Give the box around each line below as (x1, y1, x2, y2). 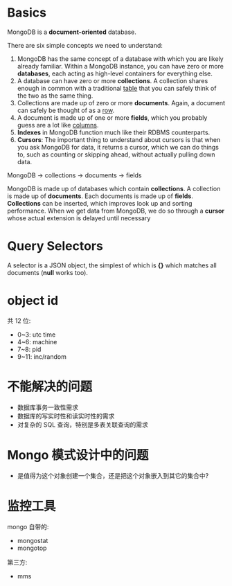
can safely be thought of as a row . (17, 106, 115, 114)
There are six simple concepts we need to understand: (7, 41, 163, 49)
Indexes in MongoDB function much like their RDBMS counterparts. (17, 128, 211, 136)
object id (7, 293, 59, 309)
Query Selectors (7, 238, 104, 254)
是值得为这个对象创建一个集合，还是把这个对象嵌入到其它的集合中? (17, 471, 209, 479)
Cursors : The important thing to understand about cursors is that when (17, 135, 221, 143)
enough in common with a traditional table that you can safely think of (17, 84, 217, 92)
